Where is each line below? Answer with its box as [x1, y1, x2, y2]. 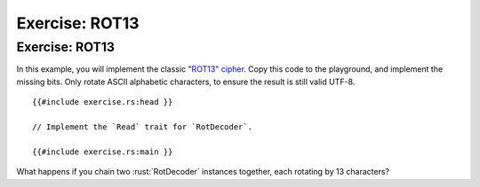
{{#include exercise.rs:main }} [32, 146, 173, 157]
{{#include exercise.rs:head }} [32, 97, 173, 107]
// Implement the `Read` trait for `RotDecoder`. [32, 121, 253, 132]
